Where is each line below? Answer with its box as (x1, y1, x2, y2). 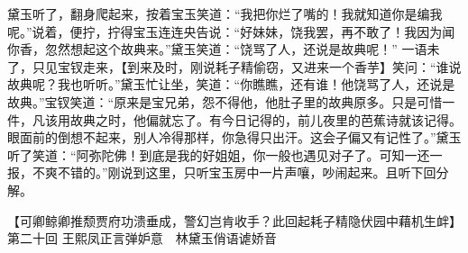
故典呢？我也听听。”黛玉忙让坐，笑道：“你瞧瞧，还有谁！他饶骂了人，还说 (7, 75, 443, 94)
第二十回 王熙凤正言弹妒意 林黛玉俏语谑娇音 (7, 229, 277, 248)
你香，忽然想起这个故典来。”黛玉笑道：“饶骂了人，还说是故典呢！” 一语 (7, 40, 427, 59)
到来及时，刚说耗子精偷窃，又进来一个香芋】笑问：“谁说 (126, 57, 462, 76)
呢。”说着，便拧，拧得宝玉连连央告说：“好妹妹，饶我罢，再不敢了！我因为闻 (7, 22, 455, 41)
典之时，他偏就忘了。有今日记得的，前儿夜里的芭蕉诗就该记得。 (82, 110, 462, 129)
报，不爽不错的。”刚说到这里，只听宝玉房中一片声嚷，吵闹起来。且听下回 (7, 163, 436, 182)
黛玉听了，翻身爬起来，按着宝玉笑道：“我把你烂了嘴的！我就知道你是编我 (7, 5, 443, 23)
